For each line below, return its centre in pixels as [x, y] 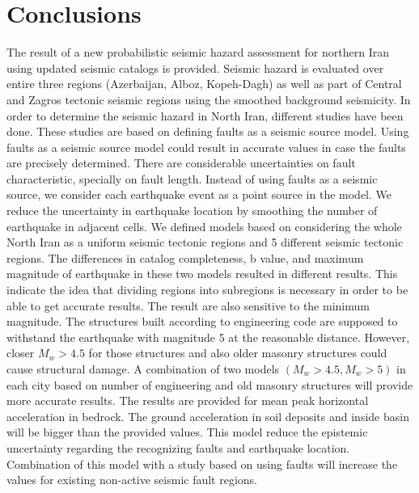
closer [21, 353]
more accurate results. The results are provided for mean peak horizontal [188, 400]
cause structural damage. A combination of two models [143, 369]
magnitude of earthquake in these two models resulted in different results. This [202, 274]
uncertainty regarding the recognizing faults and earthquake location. [178, 447]
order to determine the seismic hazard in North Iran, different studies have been [205, 115]
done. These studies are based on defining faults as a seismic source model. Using [208, 131]
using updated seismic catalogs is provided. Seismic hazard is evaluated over [195, 67]
